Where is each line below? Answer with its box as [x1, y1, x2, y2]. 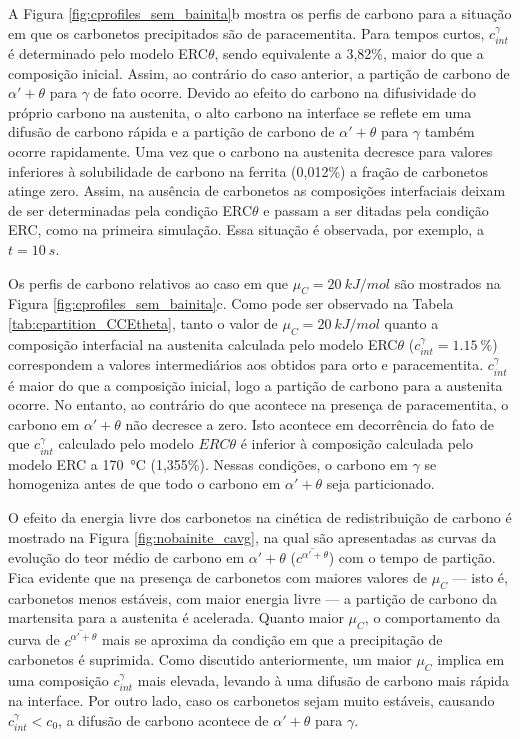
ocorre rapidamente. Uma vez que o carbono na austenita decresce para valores [8, 140, 493, 161]
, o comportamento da [364, 607, 501, 628]
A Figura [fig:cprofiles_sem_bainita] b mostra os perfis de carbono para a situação [8, 3, 512, 23]
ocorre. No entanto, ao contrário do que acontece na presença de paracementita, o [8, 394, 509, 415]
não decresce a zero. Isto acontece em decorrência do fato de [125, 413, 495, 434]
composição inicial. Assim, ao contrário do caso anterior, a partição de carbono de [8, 62, 510, 83]
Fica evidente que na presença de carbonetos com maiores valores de [8, 567, 428, 588]
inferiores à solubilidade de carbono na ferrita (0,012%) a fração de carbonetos [8, 160, 489, 181]
